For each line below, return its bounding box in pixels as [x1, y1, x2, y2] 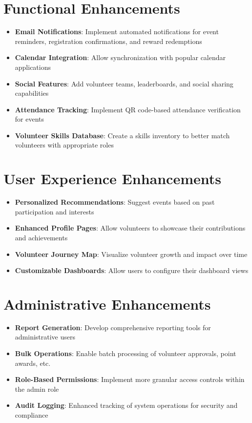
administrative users [15, 332, 75, 342]
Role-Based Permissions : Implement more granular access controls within [15, 374, 245, 384]
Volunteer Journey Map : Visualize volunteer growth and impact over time [15, 249, 248, 259]
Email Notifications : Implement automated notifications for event [15, 26, 219, 37]
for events [15, 114, 44, 124]
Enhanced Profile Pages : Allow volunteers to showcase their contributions [15, 223, 246, 233]
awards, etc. [15, 358, 51, 368]
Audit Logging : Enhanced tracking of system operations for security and [15, 400, 238, 410]
